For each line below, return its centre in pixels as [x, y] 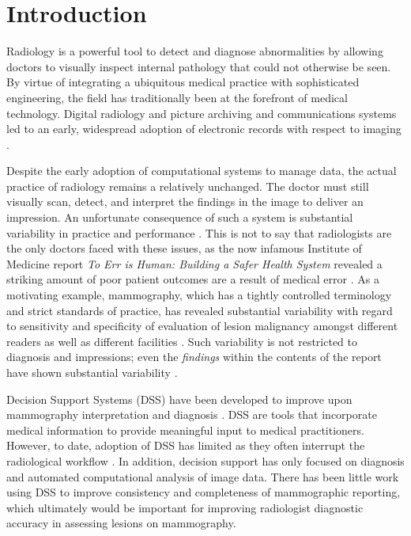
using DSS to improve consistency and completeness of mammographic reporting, [204, 492]
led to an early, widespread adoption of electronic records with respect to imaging [204, 129]
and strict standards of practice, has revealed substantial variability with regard [200, 310]
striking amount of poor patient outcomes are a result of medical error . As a [193, 279]
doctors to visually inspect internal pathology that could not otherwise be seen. [199, 66]
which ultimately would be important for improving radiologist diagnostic [185, 507]
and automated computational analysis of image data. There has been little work [203, 476]
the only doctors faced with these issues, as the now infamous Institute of [184, 248]
